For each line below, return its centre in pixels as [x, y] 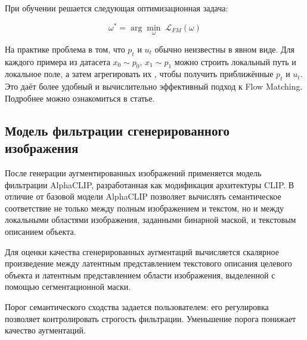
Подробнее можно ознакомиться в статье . [80, 98]
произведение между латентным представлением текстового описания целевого [148, 263]
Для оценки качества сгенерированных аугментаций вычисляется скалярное [142, 251]
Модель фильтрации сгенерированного [117, 130]
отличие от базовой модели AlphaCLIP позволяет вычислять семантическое [143, 196]
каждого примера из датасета [58, 61]
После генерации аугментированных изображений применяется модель [133, 173]
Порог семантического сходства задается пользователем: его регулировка [137, 307]
